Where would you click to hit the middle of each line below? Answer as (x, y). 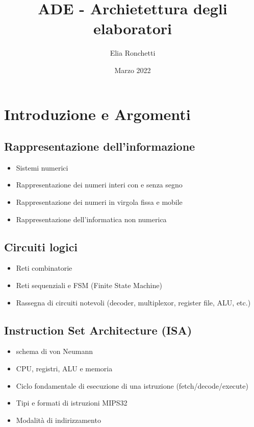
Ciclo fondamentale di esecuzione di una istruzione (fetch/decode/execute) (132, 385)
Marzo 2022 (133, 70)
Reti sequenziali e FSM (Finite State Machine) (89, 285)
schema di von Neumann (54, 351)
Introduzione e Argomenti (97, 114)
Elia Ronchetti (133, 53)
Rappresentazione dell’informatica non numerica (91, 219)
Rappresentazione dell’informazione (100, 146)
